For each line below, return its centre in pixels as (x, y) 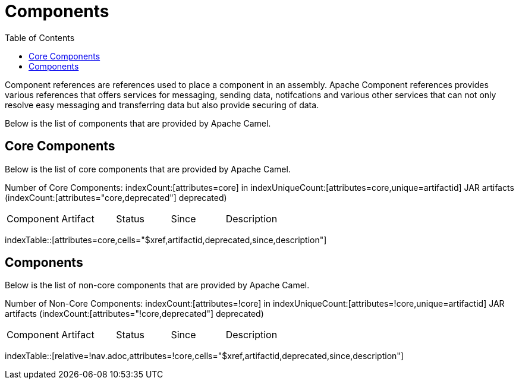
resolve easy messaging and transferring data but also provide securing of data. (162, 105)
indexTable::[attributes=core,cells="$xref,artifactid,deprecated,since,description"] (166, 240)
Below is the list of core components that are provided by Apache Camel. (148, 169)
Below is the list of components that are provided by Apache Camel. (138, 123)
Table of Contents (40, 37)
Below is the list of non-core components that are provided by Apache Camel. (157, 285)
